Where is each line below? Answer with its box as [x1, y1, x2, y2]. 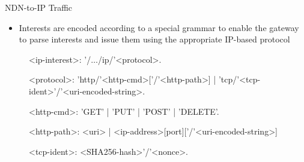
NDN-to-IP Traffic [5, 1, 73, 13]
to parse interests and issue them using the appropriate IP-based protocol [19, 33, 290, 45]
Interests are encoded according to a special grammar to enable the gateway [19, 21, 299, 33]
